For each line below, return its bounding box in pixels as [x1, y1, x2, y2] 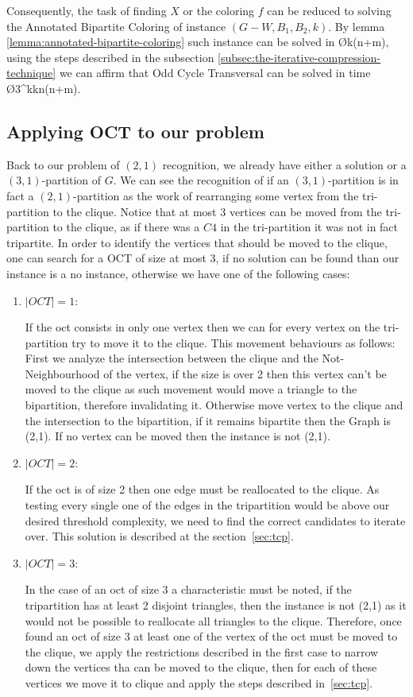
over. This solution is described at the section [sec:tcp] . [25, 528, 294, 544]
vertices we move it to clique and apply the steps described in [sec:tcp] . [25, 674, 372, 691]
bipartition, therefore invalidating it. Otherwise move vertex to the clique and [25, 397, 403, 413]
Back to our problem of [6, 156, 120, 172]
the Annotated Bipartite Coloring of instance [6, 17, 226, 34]
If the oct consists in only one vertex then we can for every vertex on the [25, 319, 380, 335]
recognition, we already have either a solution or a [162, 156, 407, 172]
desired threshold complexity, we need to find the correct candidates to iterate [25, 512, 406, 529]
